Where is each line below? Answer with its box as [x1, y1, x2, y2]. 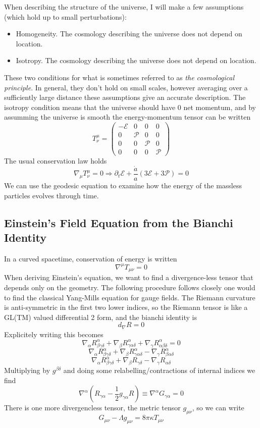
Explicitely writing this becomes [4, 329, 103, 339]
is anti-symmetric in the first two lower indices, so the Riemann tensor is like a [4, 302, 248, 312]
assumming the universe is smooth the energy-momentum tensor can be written [4, 112, 251, 122]
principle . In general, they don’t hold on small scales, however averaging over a [4, 82, 248, 92]
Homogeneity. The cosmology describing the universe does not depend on [16, 28, 242, 39]
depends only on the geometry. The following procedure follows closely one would [4, 282, 255, 292]
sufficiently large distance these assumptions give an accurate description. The [4, 92, 246, 102]
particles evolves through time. [4, 190, 99, 200]
